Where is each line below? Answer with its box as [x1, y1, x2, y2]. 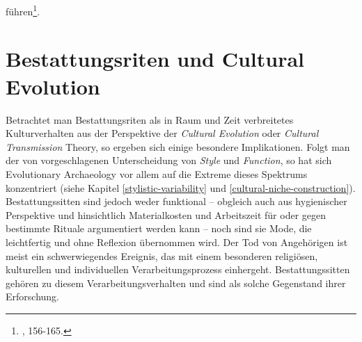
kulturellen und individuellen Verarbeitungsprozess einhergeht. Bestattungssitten [6, 262, 350, 277]
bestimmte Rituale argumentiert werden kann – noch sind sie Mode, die [6, 221, 312, 236]
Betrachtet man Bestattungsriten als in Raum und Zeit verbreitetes [6, 112, 294, 127]
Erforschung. [6, 289, 59, 304]
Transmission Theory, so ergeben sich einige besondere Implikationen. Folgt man [6, 139, 350, 154]
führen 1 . [6, 2, 40, 18]
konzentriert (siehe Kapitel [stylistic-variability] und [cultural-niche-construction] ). [6, 180, 356, 195]
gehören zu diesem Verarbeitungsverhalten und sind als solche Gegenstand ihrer [6, 275, 346, 290]
